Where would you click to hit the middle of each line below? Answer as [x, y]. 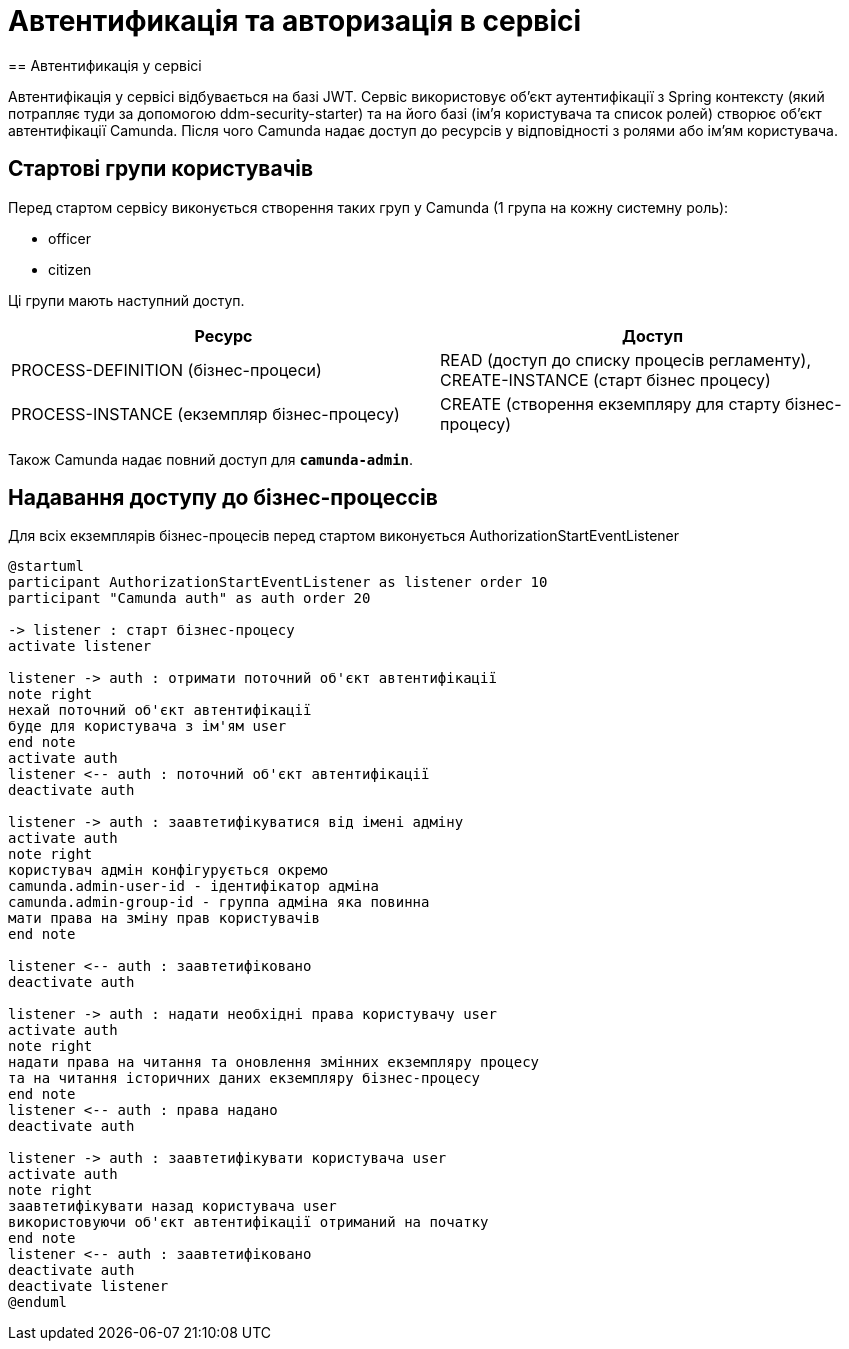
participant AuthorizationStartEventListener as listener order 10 [278, 582]
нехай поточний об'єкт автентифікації [160, 710]
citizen [70, 269]
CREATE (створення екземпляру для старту [610, 403]
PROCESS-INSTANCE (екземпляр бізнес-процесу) [205, 413]
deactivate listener [88, 1286]
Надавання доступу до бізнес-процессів [223, 498]
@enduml [38, 1302]
